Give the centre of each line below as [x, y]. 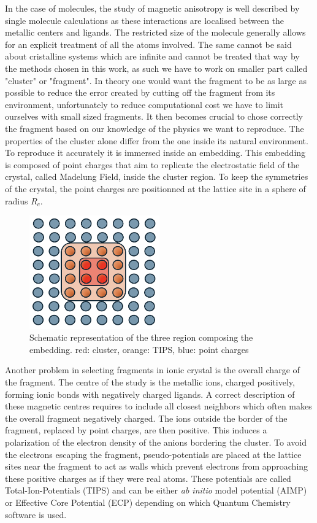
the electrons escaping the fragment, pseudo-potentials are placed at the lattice [153, 454]
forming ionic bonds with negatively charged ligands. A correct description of [150, 394]
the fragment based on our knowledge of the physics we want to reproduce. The [155, 128]
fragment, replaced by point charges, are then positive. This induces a [136, 430]
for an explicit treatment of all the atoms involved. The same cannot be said [148, 44]
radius [17, 200]
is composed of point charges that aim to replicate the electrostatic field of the [152, 164]
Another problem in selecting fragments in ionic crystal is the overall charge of [152, 370]
